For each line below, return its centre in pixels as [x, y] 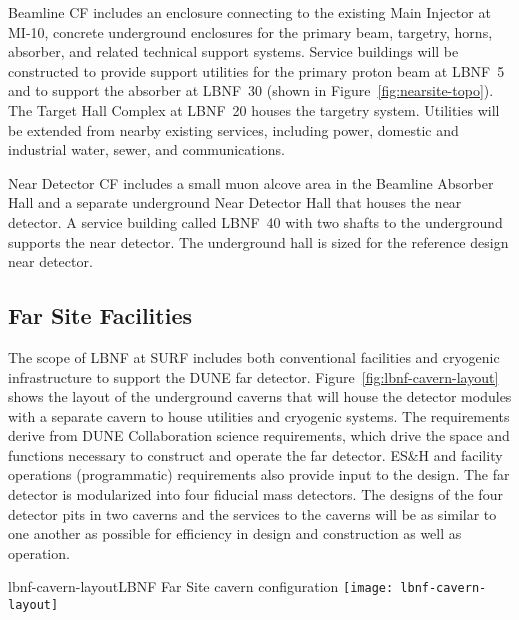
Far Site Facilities [100, 315]
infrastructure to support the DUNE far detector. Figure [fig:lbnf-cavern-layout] [253, 376]
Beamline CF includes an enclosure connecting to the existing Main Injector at [249, 12]
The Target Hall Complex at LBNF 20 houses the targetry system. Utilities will [254, 109]
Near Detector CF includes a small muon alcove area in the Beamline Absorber [251, 182]
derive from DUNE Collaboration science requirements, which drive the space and [259, 435]
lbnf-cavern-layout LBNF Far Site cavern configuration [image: [201, 586]
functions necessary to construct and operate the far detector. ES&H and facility [255, 454]
